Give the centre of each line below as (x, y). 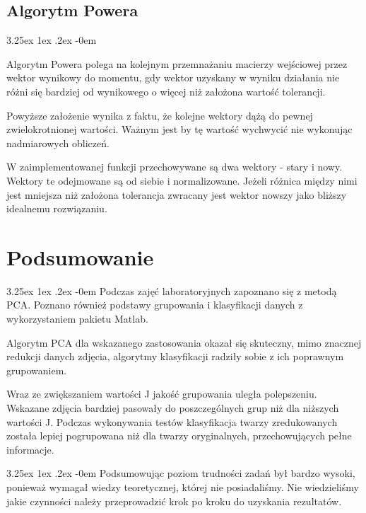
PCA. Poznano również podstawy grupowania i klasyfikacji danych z (155, 305)
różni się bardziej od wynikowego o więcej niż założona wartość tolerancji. (166, 91)
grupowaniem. (37, 370)
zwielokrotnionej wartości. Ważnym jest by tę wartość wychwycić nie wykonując (179, 129)
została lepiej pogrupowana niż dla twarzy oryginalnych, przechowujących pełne (179, 436)
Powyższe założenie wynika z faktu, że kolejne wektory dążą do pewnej (160, 115)
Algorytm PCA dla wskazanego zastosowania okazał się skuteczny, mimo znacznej (184, 342)
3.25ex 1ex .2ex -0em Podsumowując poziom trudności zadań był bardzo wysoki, (181, 473)
